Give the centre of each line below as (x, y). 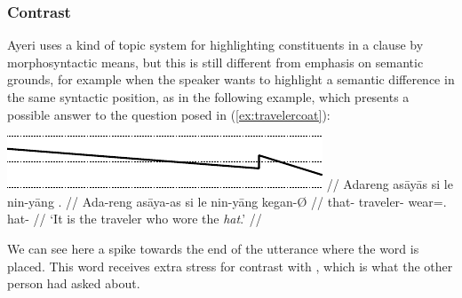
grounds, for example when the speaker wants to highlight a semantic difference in (231, 79)
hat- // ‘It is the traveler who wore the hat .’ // (135, 219)
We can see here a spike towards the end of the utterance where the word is (213, 248)
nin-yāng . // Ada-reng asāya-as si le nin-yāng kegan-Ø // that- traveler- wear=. (227, 201)
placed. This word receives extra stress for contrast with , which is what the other (230, 266)
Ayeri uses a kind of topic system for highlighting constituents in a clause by (215, 45)
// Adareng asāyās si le (390, 184)
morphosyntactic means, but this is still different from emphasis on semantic (215, 62)
